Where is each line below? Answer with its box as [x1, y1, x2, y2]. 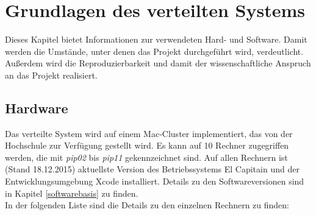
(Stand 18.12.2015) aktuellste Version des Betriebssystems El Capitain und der [5, 163, 300, 175]
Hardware [5, 98, 68, 117]
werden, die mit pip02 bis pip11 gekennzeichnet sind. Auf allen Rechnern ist [5, 150, 288, 163]
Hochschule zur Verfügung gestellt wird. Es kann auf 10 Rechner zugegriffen [5, 139, 289, 152]
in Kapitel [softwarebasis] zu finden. [5, 186, 138, 199]
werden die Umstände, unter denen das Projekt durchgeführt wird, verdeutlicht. [5, 44, 304, 57]
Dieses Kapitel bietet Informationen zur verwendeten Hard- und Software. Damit [5, 33, 307, 46]
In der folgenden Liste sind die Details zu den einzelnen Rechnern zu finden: [5, 199, 290, 211]
